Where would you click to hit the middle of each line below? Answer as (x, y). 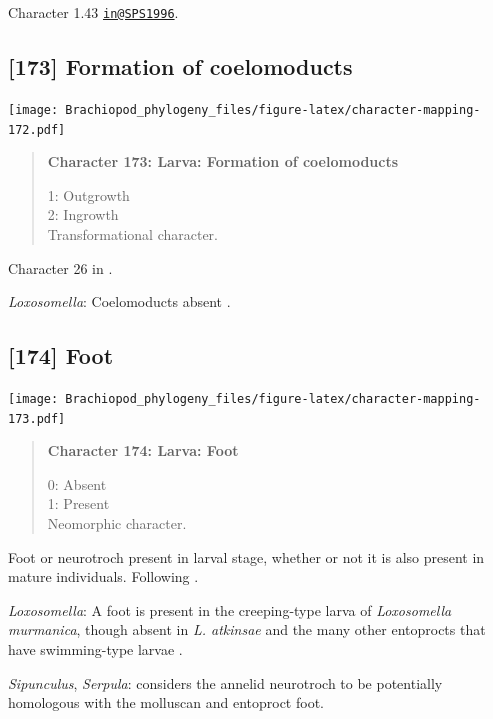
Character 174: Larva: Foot (143, 450)
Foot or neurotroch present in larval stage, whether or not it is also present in (246, 556)
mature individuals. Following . (103, 576)
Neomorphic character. (117, 523)
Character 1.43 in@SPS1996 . (93, 12)
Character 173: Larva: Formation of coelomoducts (223, 161)
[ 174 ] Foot (61, 355)
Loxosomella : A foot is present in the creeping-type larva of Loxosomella (230, 609)
